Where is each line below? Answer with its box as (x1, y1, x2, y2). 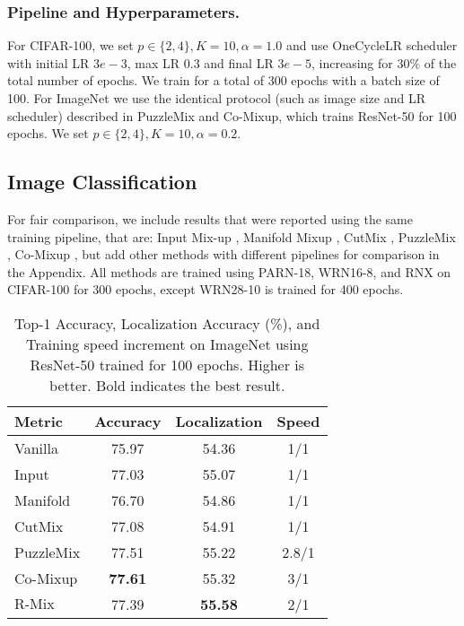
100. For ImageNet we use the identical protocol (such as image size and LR (7, 89, 426, 107)
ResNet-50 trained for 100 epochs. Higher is (30, 353, 304, 375)
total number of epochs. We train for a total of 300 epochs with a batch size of (7, 71, 440, 90)
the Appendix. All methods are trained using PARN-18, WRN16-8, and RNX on (7, 262, 451, 281)
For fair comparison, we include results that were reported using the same (7, 209, 413, 228)
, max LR (127, 53, 180, 72)
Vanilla (14, 437, 58, 458)
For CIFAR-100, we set (7, 36, 134, 55)
